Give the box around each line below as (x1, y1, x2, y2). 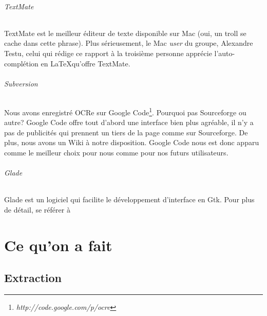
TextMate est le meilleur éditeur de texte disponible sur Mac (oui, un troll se (4, 27, 246, 38)
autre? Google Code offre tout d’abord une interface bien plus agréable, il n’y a (4, 117, 254, 128)
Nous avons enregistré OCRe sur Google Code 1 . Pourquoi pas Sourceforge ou (4, 105, 246, 117)
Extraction (4, 270, 62, 286)
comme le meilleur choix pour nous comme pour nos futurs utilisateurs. (4, 147, 228, 157)
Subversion (4, 78, 38, 89)
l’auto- (214, 47, 235, 58)
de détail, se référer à (4, 204, 70, 215)
